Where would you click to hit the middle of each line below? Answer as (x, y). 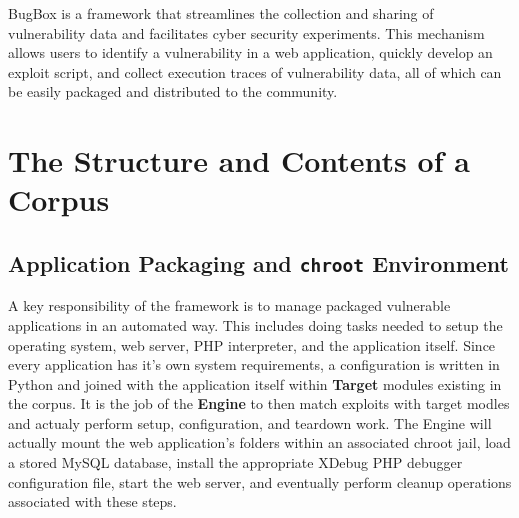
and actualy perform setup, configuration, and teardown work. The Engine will (250, 422)
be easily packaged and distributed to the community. (173, 91)
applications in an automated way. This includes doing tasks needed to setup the (255, 324)
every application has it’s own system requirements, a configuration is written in (254, 364)
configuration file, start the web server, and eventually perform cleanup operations (260, 481)
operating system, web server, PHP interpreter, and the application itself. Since (252, 344)
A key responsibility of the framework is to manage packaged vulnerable (229, 305)
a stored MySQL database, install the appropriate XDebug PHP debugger (235, 462)
